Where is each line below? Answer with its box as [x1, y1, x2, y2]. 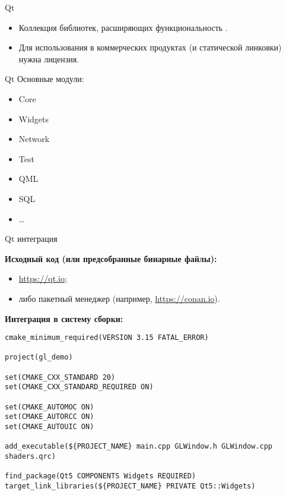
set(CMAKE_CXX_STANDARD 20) [5, 373, 116, 382]
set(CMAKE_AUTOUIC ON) [5, 423, 94, 431]
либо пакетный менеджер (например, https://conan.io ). [18, 292, 220, 304]
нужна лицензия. [18, 52, 80, 65]
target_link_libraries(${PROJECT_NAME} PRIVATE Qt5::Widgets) [5, 481, 256, 490]
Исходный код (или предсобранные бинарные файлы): [5, 252, 217, 264]
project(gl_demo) [5, 353, 73, 362]
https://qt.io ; [18, 272, 67, 285]
